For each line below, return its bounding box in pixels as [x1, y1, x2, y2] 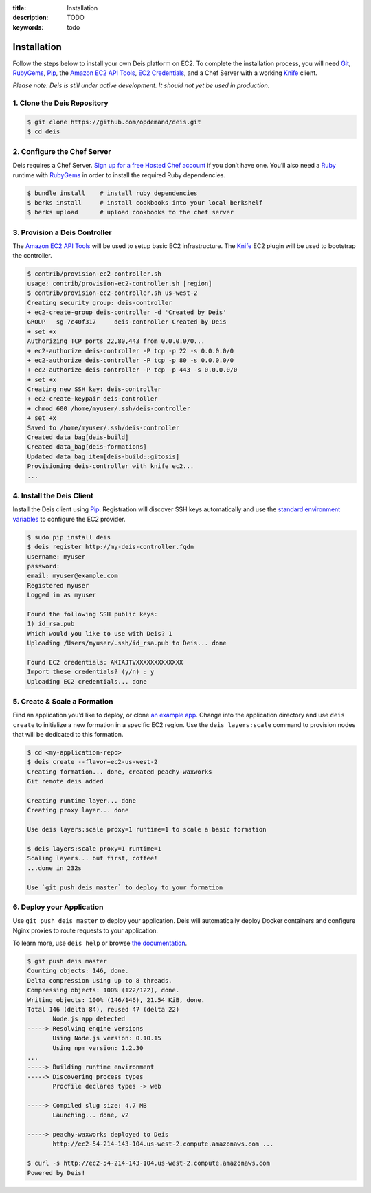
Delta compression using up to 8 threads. [27, 977, 172, 984]
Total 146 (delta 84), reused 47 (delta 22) [27, 1005, 180, 1013]
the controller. [12, 252, 53, 260]
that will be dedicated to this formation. [12, 731, 124, 739]
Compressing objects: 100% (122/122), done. [27, 986, 180, 994]
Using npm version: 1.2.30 [52, 1044, 144, 1051]
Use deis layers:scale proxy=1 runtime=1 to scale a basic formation [27, 825, 267, 834]
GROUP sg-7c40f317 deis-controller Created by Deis [27, 318, 227, 326]
